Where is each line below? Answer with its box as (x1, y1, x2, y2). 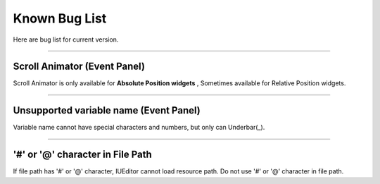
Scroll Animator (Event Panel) (13, 61, 146, 73)
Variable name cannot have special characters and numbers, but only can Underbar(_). (13, 123, 265, 132)
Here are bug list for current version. (13, 35, 119, 44)
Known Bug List (13, 11, 107, 26)
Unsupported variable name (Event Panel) (13, 104, 201, 116)
